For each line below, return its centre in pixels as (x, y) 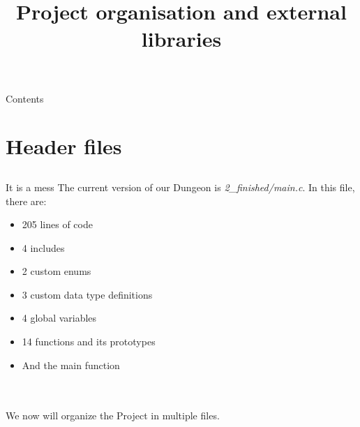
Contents (25, 98)
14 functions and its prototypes (89, 342)
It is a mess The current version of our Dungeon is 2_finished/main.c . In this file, (180, 187)
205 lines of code (57, 224)
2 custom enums (57, 271)
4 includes (43, 247)
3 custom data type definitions (87, 294)
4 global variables (59, 318)
